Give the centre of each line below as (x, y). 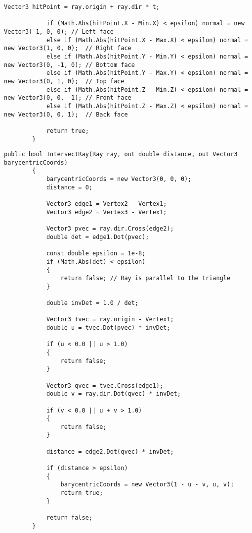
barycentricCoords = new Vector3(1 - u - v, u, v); (147, 485)
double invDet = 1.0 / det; (92, 303)
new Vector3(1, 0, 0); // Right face (68, 48)
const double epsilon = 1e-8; (96, 254)
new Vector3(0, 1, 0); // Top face (64, 81)
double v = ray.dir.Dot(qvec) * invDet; (113, 394)
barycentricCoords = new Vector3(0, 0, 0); (119, 179)
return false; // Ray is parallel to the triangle (146, 278)
